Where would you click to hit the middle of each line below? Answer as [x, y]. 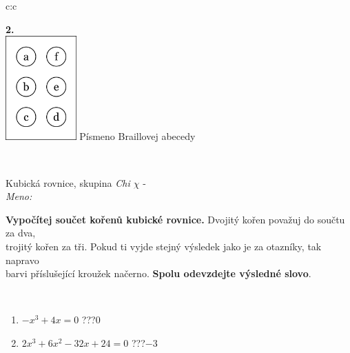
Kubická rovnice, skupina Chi [68, 182]
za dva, [21, 233]
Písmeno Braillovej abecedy [137, 136]
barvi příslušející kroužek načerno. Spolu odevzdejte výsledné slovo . [158, 273]
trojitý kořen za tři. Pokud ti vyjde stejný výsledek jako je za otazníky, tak [164, 246]
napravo [22, 260]
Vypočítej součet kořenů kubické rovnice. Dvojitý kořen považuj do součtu [175, 219]
